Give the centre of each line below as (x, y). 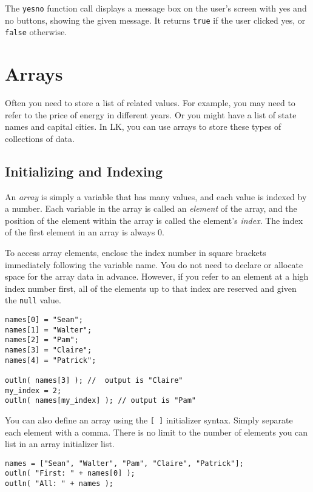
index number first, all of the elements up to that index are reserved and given (151, 288)
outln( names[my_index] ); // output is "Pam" (100, 401)
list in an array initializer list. (60, 444)
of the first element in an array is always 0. (85, 232)
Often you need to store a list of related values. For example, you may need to (150, 103)
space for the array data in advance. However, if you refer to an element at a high (157, 276)
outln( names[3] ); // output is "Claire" (94, 381)
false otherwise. (36, 32)
